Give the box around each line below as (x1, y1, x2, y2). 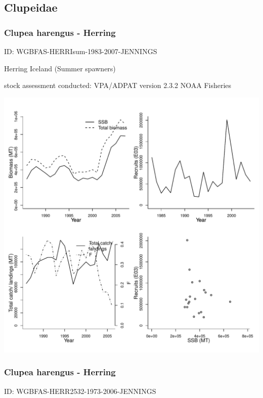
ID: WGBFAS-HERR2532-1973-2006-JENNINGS (4, 385, 156, 396)
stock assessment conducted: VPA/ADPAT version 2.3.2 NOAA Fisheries (4, 80, 232, 91)
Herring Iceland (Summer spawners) (4, 63, 116, 73)
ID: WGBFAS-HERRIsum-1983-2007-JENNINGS (4, 46, 157, 56)
